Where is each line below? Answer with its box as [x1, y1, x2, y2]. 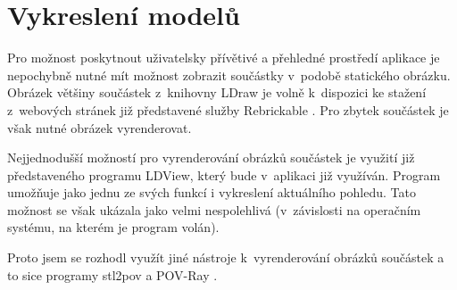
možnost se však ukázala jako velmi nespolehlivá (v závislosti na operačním [7, 200, 421, 219]
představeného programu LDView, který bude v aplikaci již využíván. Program [7, 165, 441, 184]
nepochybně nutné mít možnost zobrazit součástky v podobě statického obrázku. [7, 65, 451, 84]
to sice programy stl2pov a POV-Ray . [7, 265, 218, 284]
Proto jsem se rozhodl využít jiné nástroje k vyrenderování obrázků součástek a [7, 248, 445, 267]
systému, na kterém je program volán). [7, 218, 220, 236]
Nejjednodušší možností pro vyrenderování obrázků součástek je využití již [7, 148, 415, 167]
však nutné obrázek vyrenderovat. [7, 118, 192, 137]
